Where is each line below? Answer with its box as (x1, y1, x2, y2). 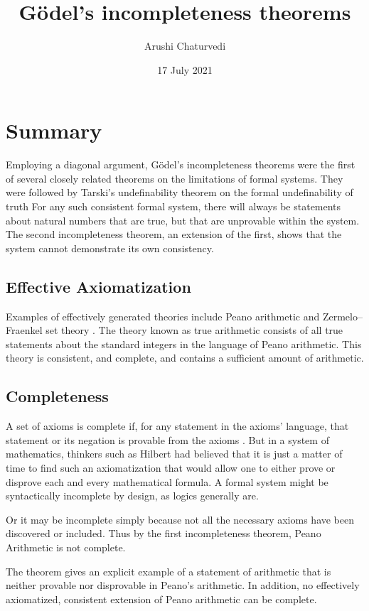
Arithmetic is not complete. (6, 539, 126, 554)
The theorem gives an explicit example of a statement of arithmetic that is (6, 563, 331, 578)
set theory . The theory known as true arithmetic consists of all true (46, 323, 343, 337)
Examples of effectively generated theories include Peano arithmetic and (6, 308, 320, 323)
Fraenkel (6, 323, 43, 337)
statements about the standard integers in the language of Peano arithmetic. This (6, 336, 362, 351)
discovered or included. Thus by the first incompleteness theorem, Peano (6, 526, 321, 541)
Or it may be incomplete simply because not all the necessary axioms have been (6, 512, 355, 526)
